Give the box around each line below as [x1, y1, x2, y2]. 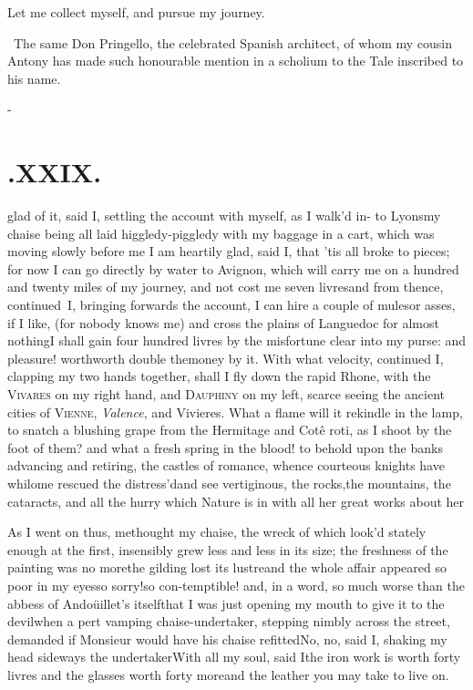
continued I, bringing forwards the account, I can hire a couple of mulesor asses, [7, 295, 456, 314]
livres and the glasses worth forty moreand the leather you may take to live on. [7, 664, 449, 684]
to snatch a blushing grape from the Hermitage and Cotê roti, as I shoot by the [7, 420, 452, 439]
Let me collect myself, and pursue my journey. [7, 3, 265, 21]
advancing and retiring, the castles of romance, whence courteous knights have [7, 456, 445, 475]
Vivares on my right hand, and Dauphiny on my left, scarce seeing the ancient [7, 385, 446, 404]
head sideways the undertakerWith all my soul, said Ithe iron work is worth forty [7, 647, 461, 666]
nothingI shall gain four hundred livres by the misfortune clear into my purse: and [7, 331, 467, 350]
